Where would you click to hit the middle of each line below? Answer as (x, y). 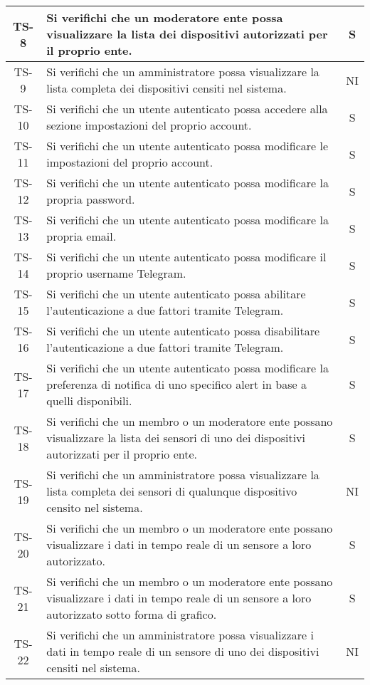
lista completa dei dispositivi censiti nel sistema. (166, 88)
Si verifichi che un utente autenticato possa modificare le (187, 146)
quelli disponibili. (89, 401)
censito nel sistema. (95, 507)
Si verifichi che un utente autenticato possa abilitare (176, 294)
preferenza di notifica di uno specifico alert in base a (176, 384)
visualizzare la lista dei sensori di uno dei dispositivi (176, 438)
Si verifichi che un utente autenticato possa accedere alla (187, 109)
